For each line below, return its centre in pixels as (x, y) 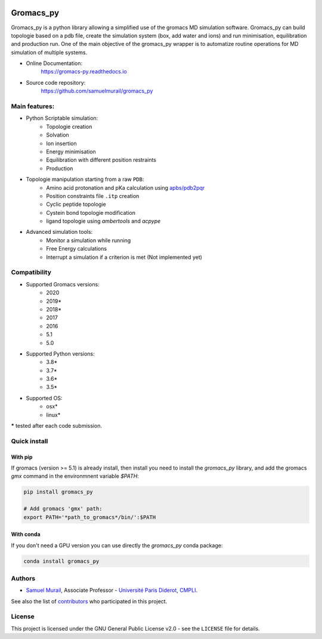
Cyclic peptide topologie (76, 204)
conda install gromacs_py (61, 561)
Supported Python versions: (60, 354)
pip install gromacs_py (58, 492)
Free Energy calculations (77, 249)
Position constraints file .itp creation (93, 196)
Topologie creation (69, 126)
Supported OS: (44, 398)
